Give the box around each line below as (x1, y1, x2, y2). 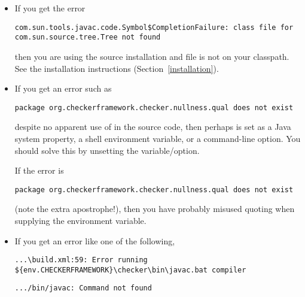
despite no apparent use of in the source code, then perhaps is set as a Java (14, 120, 291, 133)
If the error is (14, 164, 64, 177)
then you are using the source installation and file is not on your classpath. (14, 50, 289, 62)
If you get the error (14, 2, 86, 14)
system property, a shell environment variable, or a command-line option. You (14, 132, 301, 144)
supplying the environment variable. (14, 214, 147, 226)
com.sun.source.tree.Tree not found (14, 33, 161, 42)
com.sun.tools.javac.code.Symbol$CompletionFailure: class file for (14, 23, 294, 32)
